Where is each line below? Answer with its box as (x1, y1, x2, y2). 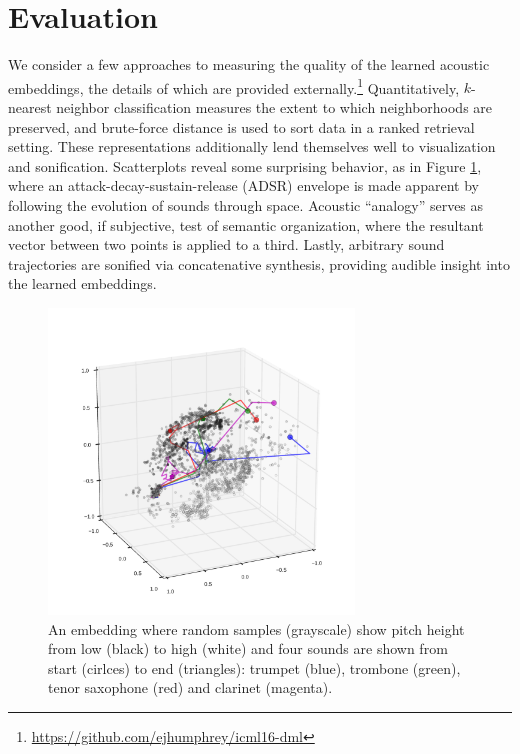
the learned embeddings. (8, 273, 157, 294)
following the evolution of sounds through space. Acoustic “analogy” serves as (8, 194, 484, 215)
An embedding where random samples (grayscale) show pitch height (48, 618, 465, 639)
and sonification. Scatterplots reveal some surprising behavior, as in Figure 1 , (8, 155, 482, 176)
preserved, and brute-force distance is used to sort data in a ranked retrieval (8, 116, 475, 137)
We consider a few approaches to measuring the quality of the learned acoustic (8, 54, 490, 75)
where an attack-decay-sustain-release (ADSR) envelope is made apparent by (8, 175, 479, 196)
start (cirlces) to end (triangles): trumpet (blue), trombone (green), (48, 657, 461, 678)
